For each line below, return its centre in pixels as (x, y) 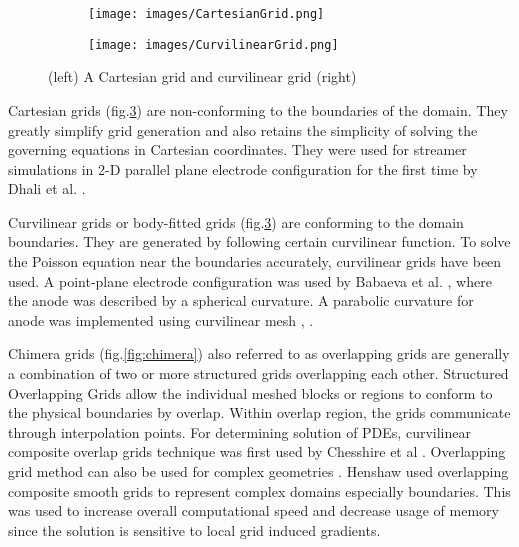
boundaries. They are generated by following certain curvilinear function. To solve (259, 241)
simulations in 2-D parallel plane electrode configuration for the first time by (243, 168)
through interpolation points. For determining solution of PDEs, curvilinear (239, 431)
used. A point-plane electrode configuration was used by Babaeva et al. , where (250, 280)
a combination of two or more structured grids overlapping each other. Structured (258, 373)
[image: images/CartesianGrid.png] (206, 14)
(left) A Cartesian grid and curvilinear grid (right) (202, 76)
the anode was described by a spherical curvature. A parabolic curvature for (241, 300)
